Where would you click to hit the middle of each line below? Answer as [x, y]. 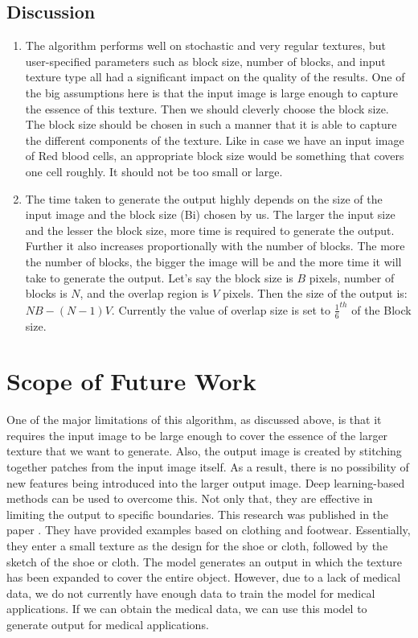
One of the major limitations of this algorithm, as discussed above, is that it [194, 420]
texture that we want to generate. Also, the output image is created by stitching [204, 451]
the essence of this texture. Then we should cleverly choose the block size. [207, 108]
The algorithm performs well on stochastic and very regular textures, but [205, 45]
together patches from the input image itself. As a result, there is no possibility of [208, 467]
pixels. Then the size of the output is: [315, 293]
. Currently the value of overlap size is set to [221, 309]
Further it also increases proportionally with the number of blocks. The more [215, 246]
